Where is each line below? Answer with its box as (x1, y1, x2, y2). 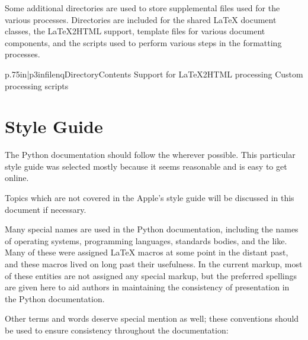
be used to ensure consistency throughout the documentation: (5, 324, 229, 336)
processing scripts (5, 79, 69, 92)
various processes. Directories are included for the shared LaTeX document (5, 13, 277, 25)
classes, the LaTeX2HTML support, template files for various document (5, 25, 265, 37)
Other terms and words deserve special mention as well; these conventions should (5, 312, 299, 325)
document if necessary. (5, 203, 86, 215)
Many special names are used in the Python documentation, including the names (5, 223, 299, 235)
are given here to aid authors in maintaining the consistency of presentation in (5, 281, 290, 293)
